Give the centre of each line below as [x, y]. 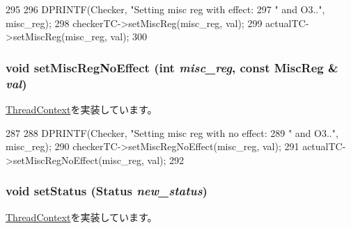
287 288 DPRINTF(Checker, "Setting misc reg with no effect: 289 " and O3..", [172, 132]
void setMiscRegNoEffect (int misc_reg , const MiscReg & [172, 67]
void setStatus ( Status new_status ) [107, 191]
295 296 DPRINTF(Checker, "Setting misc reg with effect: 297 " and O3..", [165, 9]
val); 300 [129, 36]
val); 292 [166, 160]
